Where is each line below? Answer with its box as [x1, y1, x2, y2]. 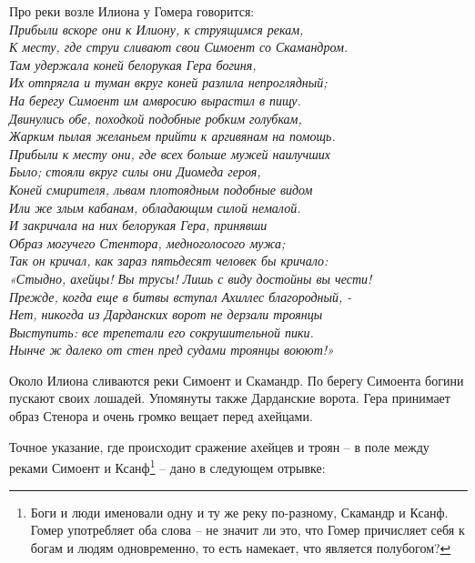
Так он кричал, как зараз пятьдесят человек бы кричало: [9, 251, 328, 270]
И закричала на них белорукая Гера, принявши [9, 216, 268, 235]
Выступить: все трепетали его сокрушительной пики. [9, 322, 314, 341]
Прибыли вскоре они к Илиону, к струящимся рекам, [9, 19, 304, 38]
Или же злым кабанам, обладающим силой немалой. [9, 197, 301, 216]
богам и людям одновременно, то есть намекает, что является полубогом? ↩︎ [30, 538, 451, 557]
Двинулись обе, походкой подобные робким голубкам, [9, 108, 302, 127]
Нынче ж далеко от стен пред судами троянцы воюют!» [9, 340, 334, 359]
